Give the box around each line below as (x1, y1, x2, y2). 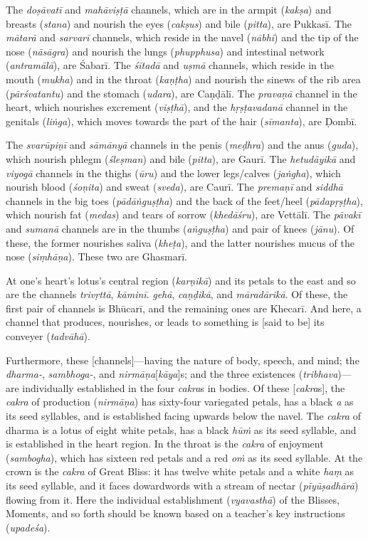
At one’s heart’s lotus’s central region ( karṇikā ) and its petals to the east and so (6, 272, 356, 287)
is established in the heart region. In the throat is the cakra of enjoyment (6, 436, 324, 451)
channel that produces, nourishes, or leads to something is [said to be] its (6, 314, 325, 329)
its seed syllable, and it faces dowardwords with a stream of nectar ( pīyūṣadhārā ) (6, 478, 359, 492)
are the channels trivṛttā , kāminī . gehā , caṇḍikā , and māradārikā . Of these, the (6, 287, 348, 302)
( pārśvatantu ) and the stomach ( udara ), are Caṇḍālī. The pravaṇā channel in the (6, 85, 357, 100)
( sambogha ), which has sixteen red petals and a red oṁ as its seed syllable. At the (6, 450, 363, 465)
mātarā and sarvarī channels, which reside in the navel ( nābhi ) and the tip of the (6, 30, 359, 45)
